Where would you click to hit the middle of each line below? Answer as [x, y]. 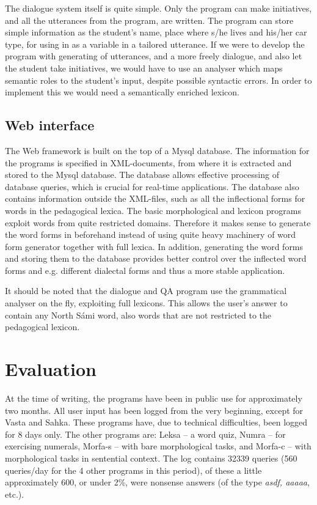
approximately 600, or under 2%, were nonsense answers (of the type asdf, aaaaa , [157, 482]
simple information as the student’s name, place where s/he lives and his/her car [156, 32]
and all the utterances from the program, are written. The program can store [149, 20]
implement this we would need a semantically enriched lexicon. [122, 92]
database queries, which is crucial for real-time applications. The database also [152, 186]
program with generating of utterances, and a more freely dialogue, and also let [154, 56]
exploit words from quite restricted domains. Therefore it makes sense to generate [158, 222]
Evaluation [51, 369]
